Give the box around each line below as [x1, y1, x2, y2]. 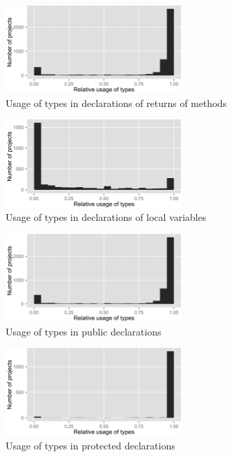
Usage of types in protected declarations [6, 438, 175, 452]
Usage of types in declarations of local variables [6, 210, 206, 224]
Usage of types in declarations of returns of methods [6, 95, 227, 110]
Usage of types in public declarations [6, 324, 162, 338]
